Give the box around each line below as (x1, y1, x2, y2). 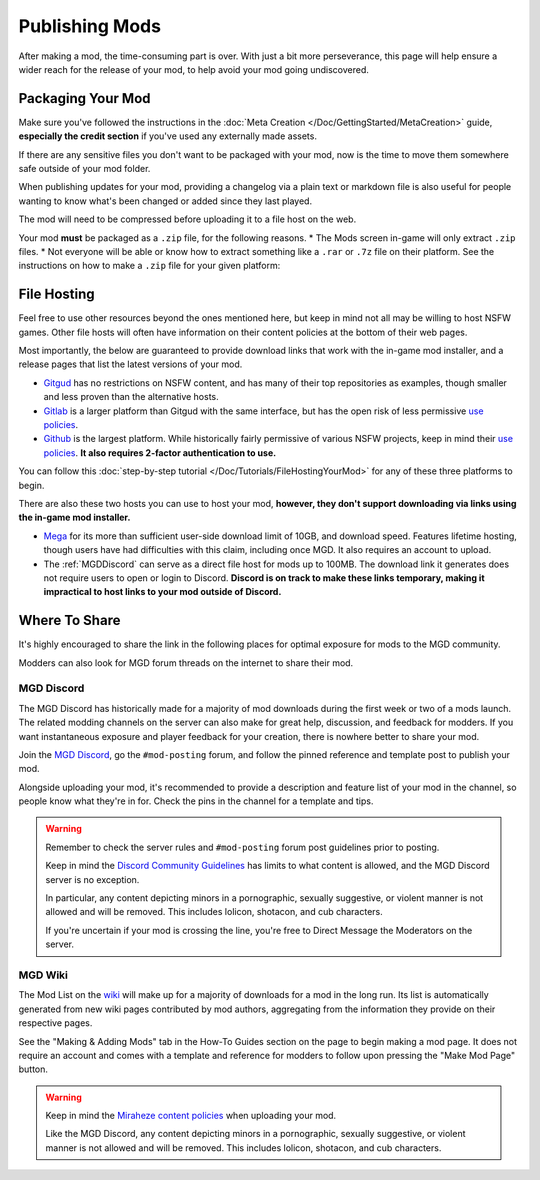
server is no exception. (45, 873, 140, 885)
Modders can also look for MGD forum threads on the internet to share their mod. (18, 656, 354, 669)
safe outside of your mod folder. (18, 163, 151, 175)
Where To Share (18, 612, 121, 629)
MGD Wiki (18, 968, 69, 982)
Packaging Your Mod (18, 90, 151, 107)
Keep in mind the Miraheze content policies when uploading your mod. (45, 1110, 337, 1122)
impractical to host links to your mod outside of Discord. (43, 586, 282, 598)
